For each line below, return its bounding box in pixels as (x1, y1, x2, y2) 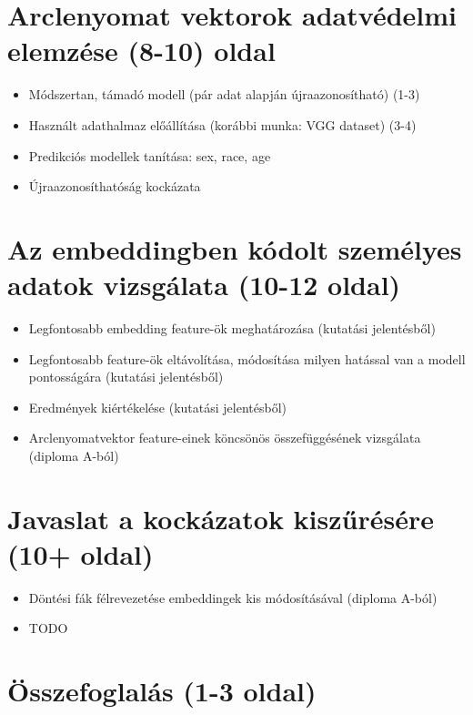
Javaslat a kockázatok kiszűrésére (7, 499, 434, 536)
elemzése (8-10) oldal (7, 32, 276, 69)
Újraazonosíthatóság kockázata (28, 177, 201, 196)
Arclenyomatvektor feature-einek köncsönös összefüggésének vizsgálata (28, 428, 421, 447)
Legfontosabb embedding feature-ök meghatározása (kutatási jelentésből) (28, 319, 436, 337)
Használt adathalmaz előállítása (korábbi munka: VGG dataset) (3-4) (28, 115, 417, 134)
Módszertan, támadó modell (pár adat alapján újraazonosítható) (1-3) (28, 85, 420, 104)
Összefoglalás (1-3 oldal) (7, 672, 317, 710)
